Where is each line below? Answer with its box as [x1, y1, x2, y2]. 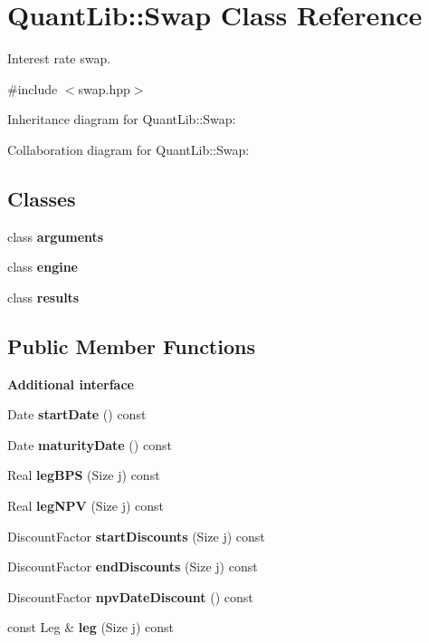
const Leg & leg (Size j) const [7, 618, 174, 637]
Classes [7, 184, 76, 212]
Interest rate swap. [7, 49, 111, 68]
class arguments [7, 226, 104, 245]
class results [7, 287, 80, 306]
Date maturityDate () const [7, 435, 172, 454]
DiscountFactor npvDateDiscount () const [7, 587, 253, 606]
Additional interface [7, 374, 134, 393]
